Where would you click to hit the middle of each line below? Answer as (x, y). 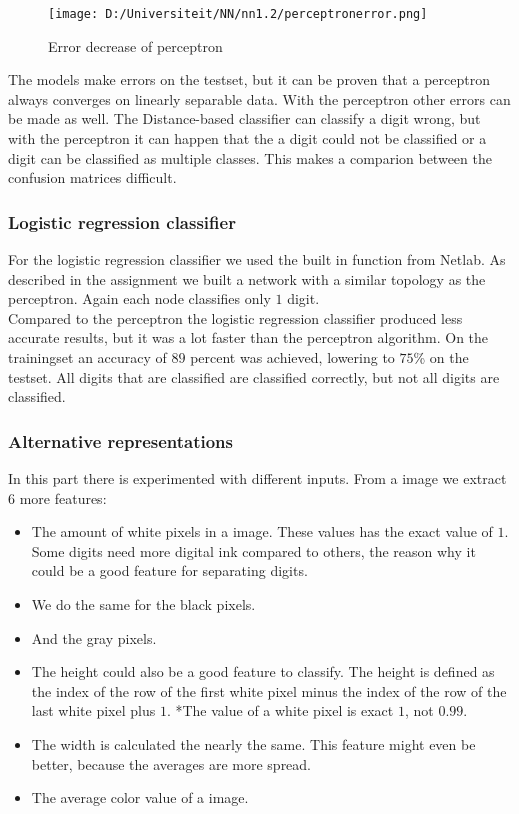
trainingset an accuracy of (87, 357)
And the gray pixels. (94, 637)
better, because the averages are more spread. (171, 763)
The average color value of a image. (140, 797)
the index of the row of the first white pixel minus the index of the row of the (269, 690)
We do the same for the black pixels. (143, 603)
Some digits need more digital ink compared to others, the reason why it (253, 550)
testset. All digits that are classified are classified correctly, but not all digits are (254, 376)
